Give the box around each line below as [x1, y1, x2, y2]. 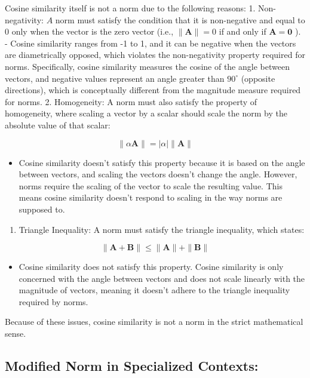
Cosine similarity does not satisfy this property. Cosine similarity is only [19, 260, 284, 273]
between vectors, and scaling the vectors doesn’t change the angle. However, [19, 168, 297, 180]
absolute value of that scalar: [5, 118, 111, 131]
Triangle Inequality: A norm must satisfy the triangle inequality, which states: [19, 223, 305, 235]
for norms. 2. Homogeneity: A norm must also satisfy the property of [5, 95, 257, 107]
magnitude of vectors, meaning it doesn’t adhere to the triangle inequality [19, 284, 290, 296]
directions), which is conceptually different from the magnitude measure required [5, 84, 301, 96]
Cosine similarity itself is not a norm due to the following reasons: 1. [5, 2, 256, 14]
